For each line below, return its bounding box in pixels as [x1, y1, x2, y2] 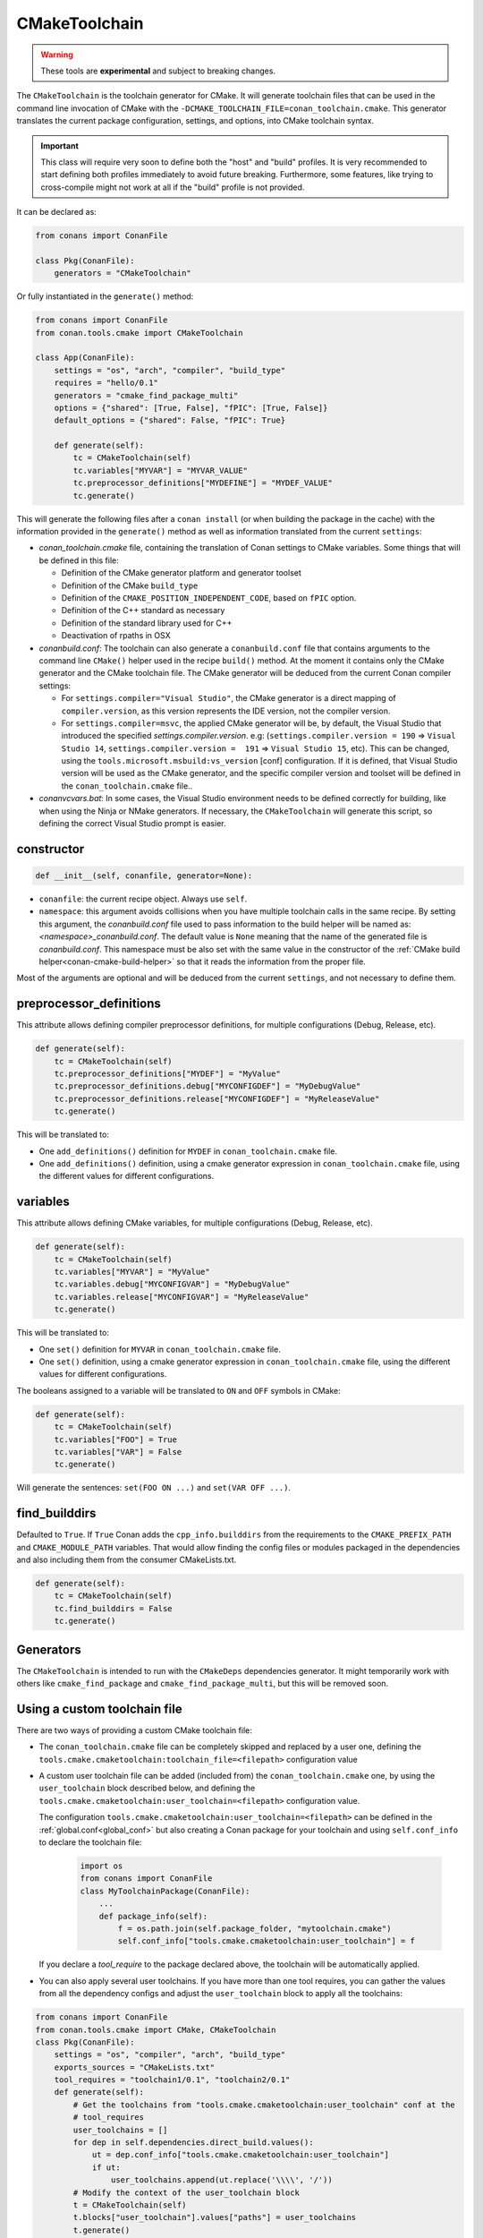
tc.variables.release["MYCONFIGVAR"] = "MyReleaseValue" [54, 1292, 309, 1302]
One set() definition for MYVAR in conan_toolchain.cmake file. [38, 1344, 281, 1354]
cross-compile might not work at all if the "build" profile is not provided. [40, 182, 305, 192]
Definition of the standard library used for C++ [61, 618, 233, 628]
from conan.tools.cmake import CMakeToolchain [35, 328, 243, 337]
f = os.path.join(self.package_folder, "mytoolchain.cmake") [117, 1923, 392, 1934]
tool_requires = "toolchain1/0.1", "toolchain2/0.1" [54, 2075, 291, 2085]
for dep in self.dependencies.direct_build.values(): [72, 2138, 314, 2148]
